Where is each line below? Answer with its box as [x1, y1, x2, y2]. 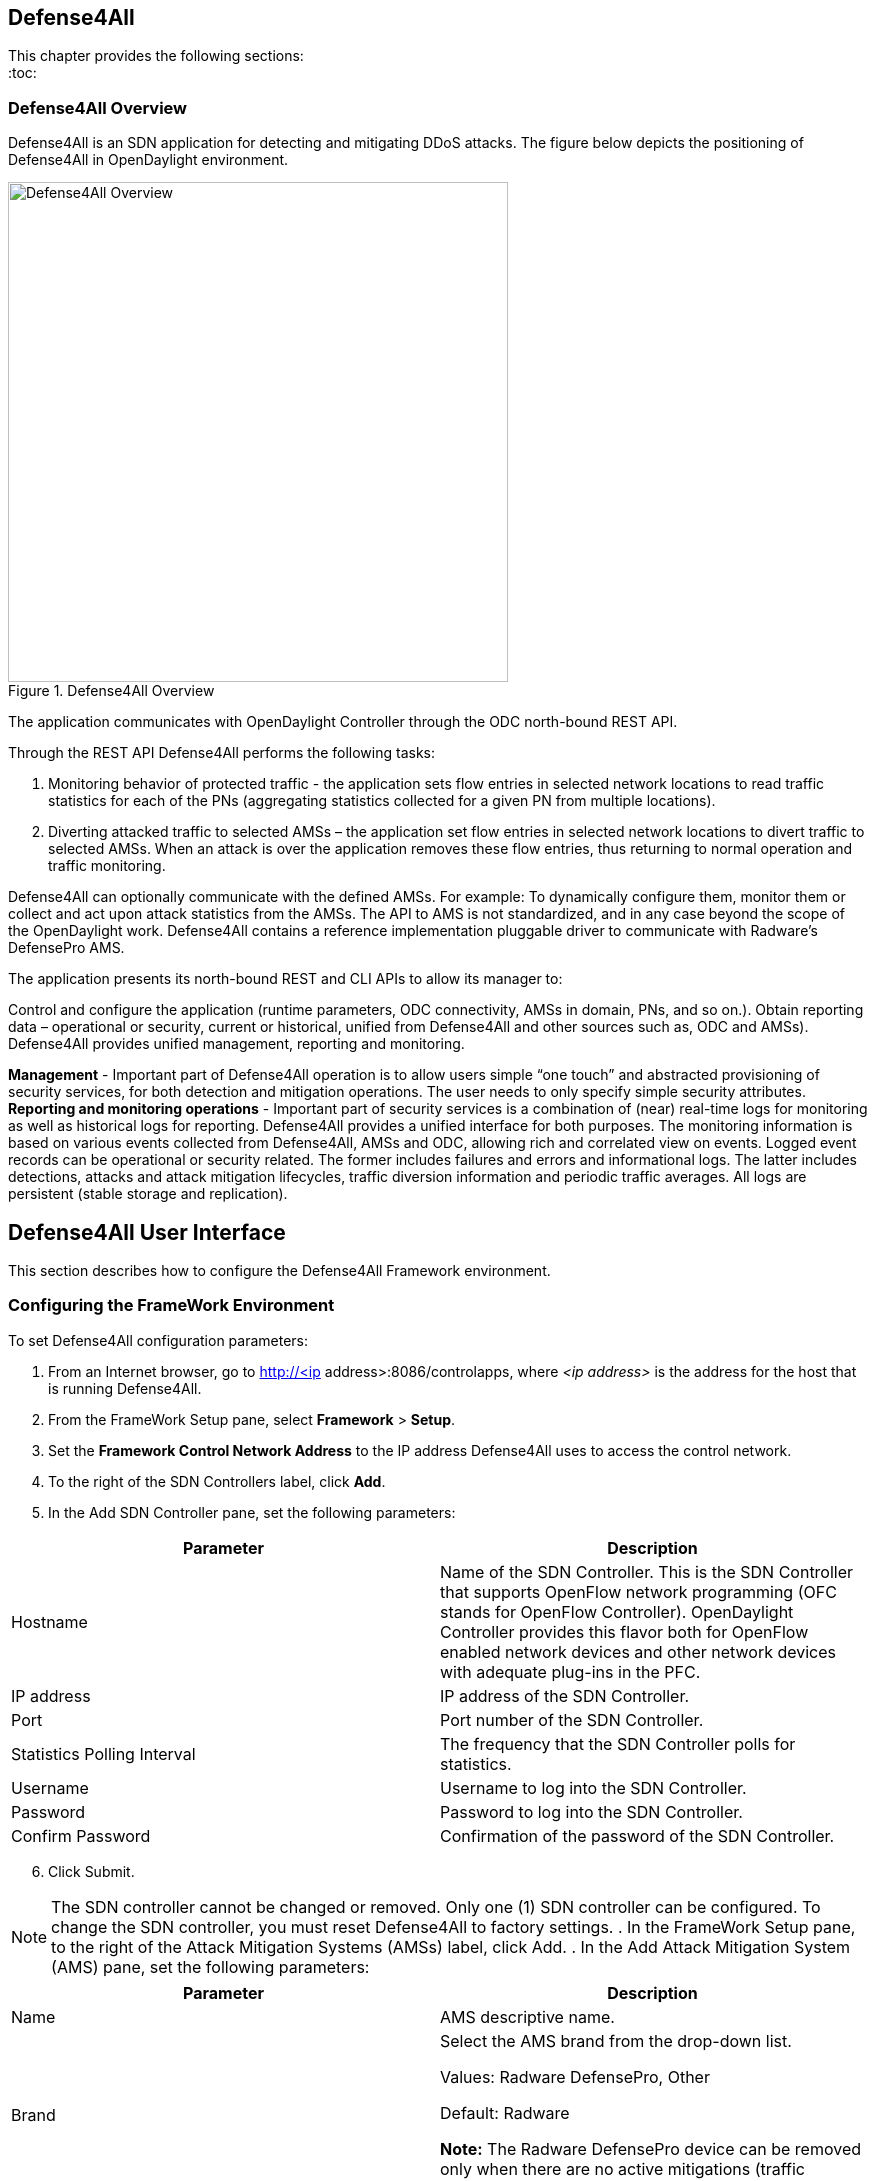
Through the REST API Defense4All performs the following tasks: [8, 744, 436, 762]
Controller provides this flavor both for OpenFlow [440, 1621, 809, 1642]
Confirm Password [11, 1825, 151, 1846]
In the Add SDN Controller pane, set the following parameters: [48, 1503, 456, 1521]
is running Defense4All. [48, 1379, 202, 1397]
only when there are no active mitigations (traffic [440, 2158, 806, 2179]
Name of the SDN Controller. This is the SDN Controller [440, 1561, 854, 1582]
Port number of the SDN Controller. [440, 1709, 704, 1730]
